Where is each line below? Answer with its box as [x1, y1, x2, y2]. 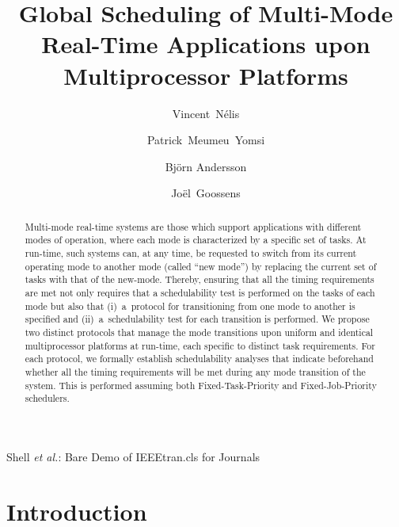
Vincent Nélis [172, 105, 240, 121]
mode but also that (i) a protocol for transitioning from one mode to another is [25, 299, 355, 312]
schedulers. [25, 391, 70, 405]
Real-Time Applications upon [41, 28, 370, 60]
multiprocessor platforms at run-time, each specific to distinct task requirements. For [25, 338, 375, 352]
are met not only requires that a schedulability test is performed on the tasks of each [25, 285, 375, 299]
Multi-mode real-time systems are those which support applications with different [25, 220, 362, 233]
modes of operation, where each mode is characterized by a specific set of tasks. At [25, 233, 367, 246]
